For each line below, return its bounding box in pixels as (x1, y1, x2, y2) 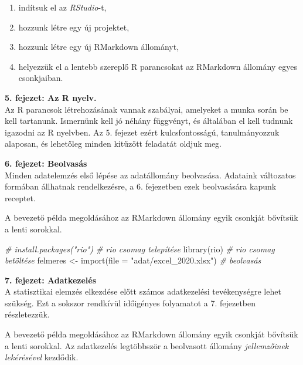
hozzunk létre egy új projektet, (18, 21, 130, 33)
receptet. (5, 191, 36, 204)
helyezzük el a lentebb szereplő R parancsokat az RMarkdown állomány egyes (18, 60, 297, 72)
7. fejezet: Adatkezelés (5, 273, 96, 286)
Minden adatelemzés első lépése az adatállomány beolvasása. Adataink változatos (5, 168, 296, 181)
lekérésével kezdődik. (5, 351, 79, 363)
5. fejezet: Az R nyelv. (5, 91, 97, 103)
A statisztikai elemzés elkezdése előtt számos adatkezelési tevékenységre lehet (5, 285, 281, 298)
